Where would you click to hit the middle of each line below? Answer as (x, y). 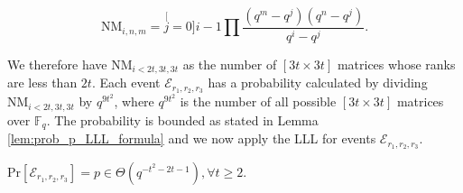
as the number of (230, 64)
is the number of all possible (258, 101)
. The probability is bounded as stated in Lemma (182, 119)
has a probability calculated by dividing (318, 83)
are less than (42, 83)
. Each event (126, 83)
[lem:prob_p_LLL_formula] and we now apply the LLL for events (192, 138)
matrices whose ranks (396, 64)
